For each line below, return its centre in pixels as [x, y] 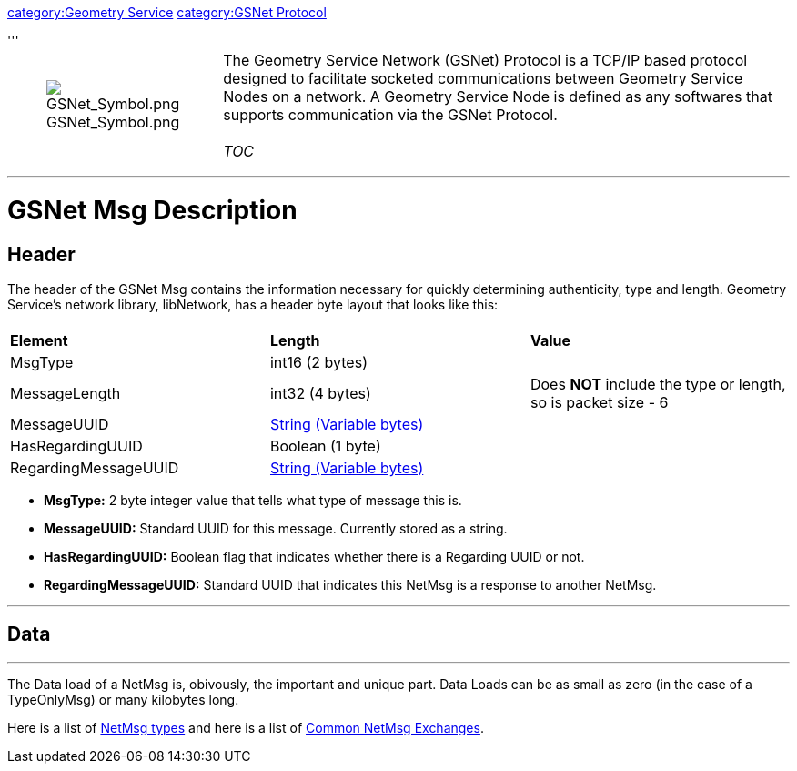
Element [39, 340]
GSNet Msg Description [152, 210]
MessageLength [66, 393]
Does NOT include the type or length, [658, 384]
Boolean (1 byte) [325, 446]
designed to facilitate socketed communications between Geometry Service [483, 78]
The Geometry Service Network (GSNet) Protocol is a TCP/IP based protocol [485, 60]
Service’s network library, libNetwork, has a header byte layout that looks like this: [253, 304]
